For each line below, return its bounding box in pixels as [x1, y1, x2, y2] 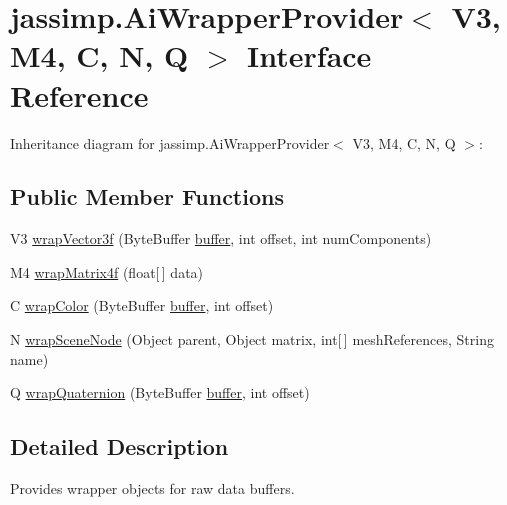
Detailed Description [10, 431, 229, 462]
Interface [247, 35, 372, 76]
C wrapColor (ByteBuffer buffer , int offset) [10, 295, 274, 316]
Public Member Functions [10, 181, 284, 212]
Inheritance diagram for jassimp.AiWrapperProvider [10, 132, 330, 153]
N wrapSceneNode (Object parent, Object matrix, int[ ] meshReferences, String [10, 329, 494, 350]
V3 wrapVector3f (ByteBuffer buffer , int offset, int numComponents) [10, 228, 432, 249]
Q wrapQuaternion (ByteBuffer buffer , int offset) [10, 382, 310, 403]
